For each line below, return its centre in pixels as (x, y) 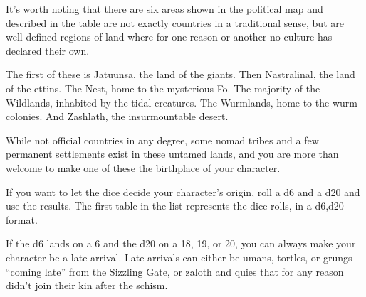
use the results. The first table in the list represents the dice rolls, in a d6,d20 (175, 206)
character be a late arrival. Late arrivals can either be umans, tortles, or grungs (179, 257)
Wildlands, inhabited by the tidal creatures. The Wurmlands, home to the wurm (182, 102)
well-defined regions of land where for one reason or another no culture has (169, 37)
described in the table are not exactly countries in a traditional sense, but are (175, 22)
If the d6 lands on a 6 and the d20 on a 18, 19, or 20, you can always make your (181, 243)
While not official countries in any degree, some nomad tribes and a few (162, 140)
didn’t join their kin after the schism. (87, 285)
